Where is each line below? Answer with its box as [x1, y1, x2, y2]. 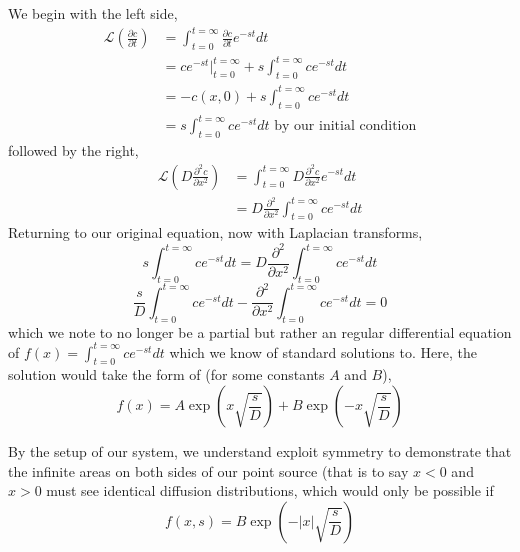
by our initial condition [274, 119, 417, 134]
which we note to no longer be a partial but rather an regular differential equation [8, 321, 512, 342]
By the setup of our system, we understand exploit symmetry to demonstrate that [8, 441, 512, 462]
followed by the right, [8, 139, 139, 160]
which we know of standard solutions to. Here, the [169, 341, 477, 362]
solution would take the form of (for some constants [8, 364, 325, 385]
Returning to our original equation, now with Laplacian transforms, [8, 222, 423, 243]
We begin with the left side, [8, 3, 178, 23]
